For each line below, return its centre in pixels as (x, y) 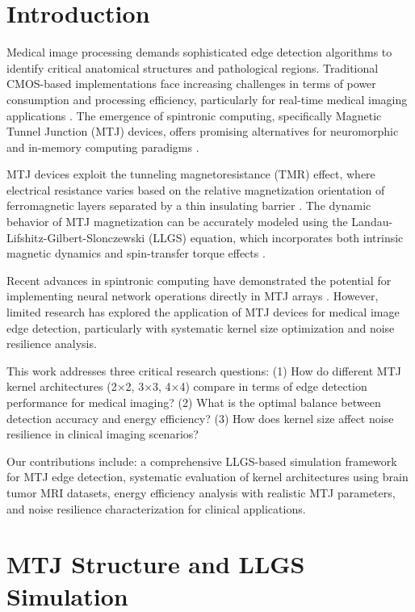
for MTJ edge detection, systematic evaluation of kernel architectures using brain (207, 477)
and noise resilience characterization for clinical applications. (156, 508)
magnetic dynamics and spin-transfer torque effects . (136, 253)
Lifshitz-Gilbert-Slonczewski (76, 237)
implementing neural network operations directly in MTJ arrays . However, (193, 296)
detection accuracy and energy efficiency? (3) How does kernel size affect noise (200, 418)
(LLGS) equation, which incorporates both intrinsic (276, 237)
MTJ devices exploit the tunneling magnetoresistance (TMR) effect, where (191, 174)
